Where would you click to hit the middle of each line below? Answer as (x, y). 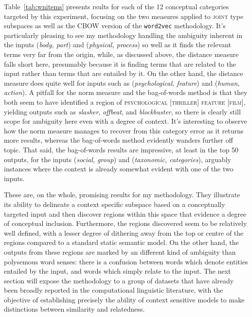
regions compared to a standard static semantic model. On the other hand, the (121, 242)
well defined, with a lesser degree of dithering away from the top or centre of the (124, 233)
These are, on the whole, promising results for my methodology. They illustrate (122, 195)
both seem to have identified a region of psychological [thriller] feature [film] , (125, 102)
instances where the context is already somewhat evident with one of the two (119, 169)
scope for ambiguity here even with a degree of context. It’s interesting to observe (126, 121)
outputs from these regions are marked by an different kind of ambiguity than (120, 252)
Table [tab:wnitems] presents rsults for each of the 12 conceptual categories (117, 6)
